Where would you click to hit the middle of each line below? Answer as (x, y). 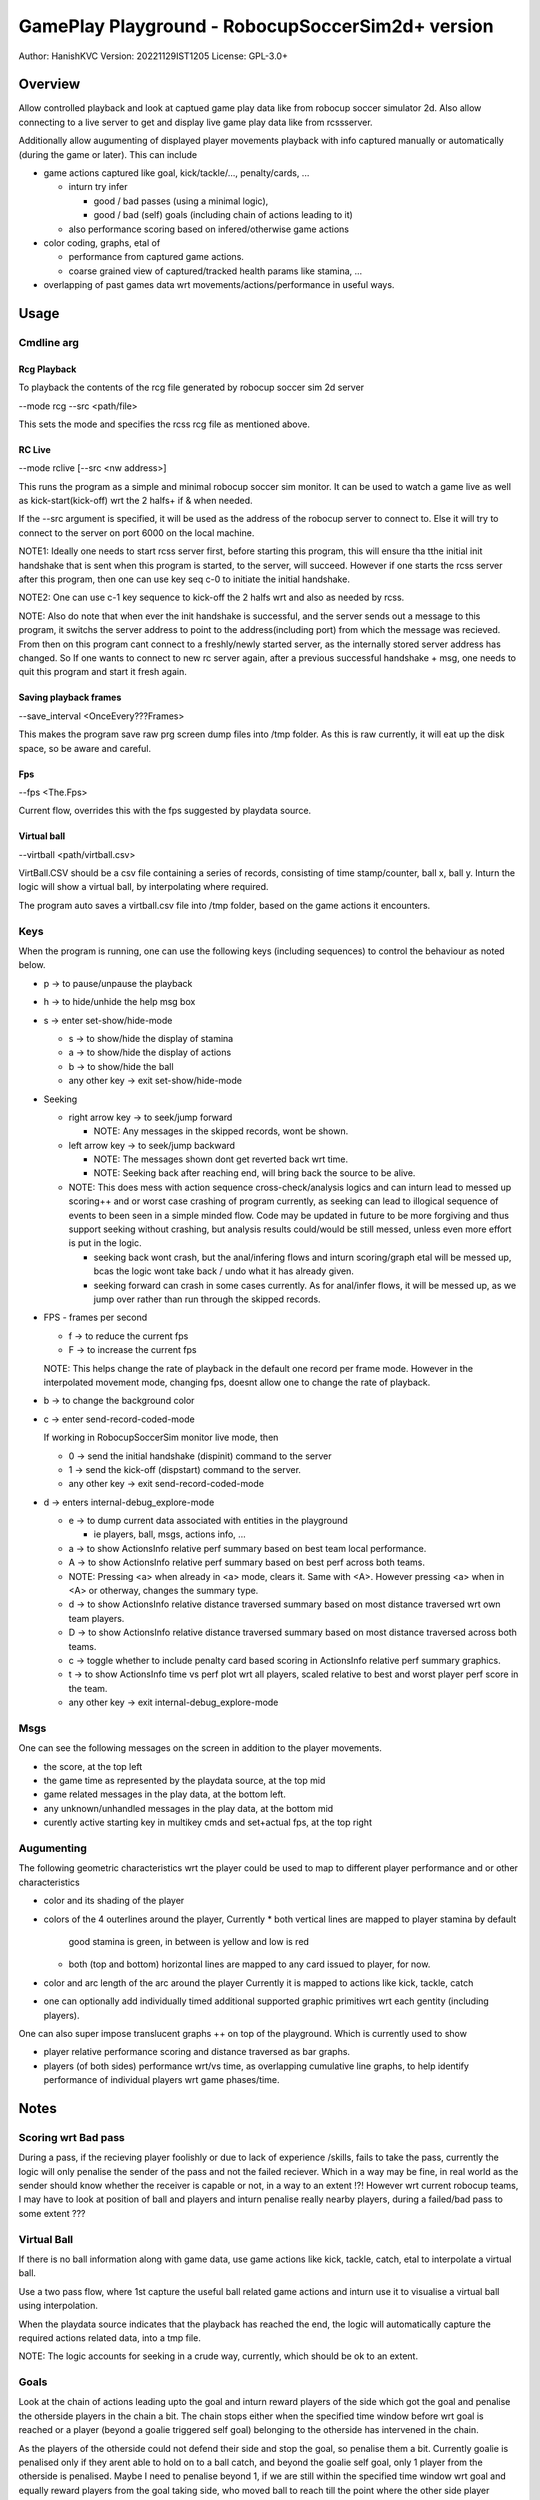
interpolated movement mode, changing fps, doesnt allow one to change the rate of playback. (237, 1382)
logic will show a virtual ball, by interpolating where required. (143, 887)
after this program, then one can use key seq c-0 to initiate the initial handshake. (184, 579)
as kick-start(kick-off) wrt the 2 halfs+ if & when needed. (136, 501)
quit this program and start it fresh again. (102, 672)
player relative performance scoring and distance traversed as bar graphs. (196, 2052)
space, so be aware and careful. (85, 748)
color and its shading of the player (114, 1901)
